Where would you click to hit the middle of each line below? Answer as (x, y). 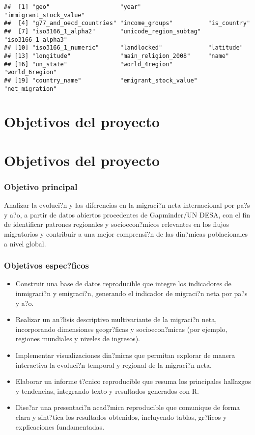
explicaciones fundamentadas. (60, 426)
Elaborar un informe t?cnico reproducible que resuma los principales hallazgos (133, 381)
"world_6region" (30, 72)
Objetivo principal (41, 186)
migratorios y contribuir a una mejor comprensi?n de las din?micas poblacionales (126, 233)
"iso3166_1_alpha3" (36, 40)
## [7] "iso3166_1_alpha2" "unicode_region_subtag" (102, 31)
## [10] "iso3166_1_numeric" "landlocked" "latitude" (124, 48)
